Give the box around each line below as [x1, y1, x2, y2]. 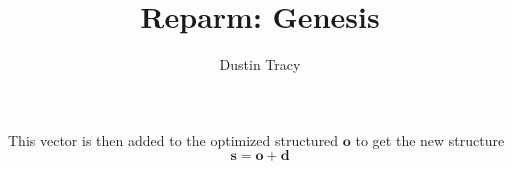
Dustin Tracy [219, 54, 301, 75]
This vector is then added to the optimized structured [8, 129, 339, 150]
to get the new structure [355, 129, 505, 150]
